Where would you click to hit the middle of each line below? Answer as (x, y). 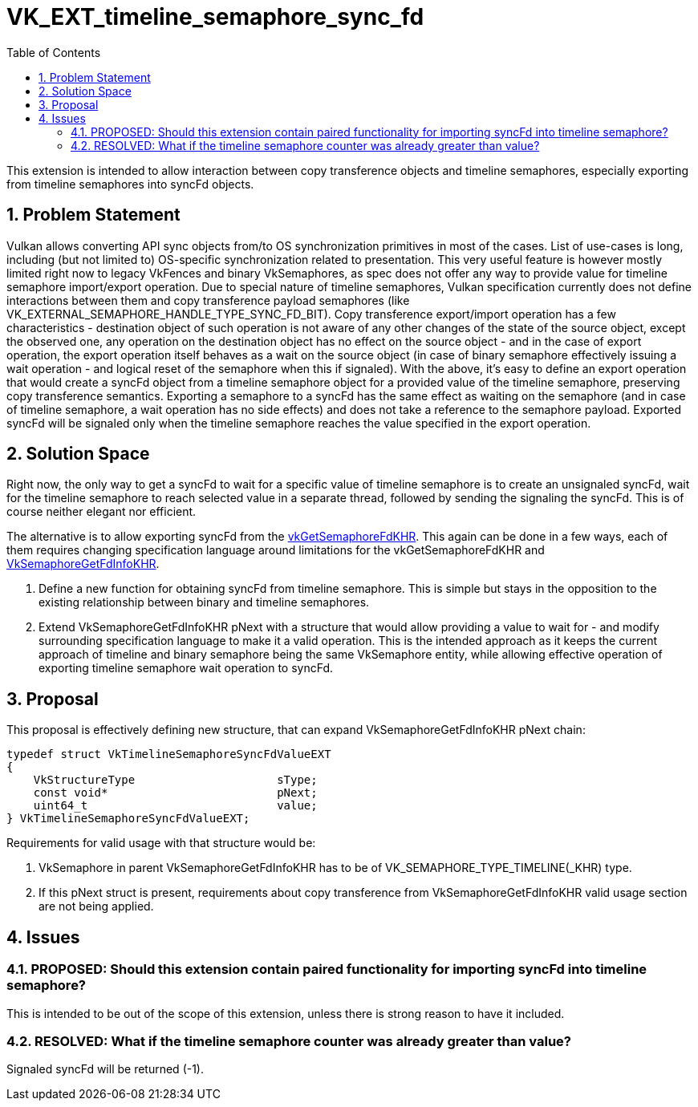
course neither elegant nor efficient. (101, 512)
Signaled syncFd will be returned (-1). (106, 1069)
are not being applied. (96, 906)
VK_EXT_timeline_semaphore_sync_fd (215, 17)
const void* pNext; (175, 793)
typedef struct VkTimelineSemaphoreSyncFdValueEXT (169, 754)
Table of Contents (54, 52)
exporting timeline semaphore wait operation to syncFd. (186, 668)
